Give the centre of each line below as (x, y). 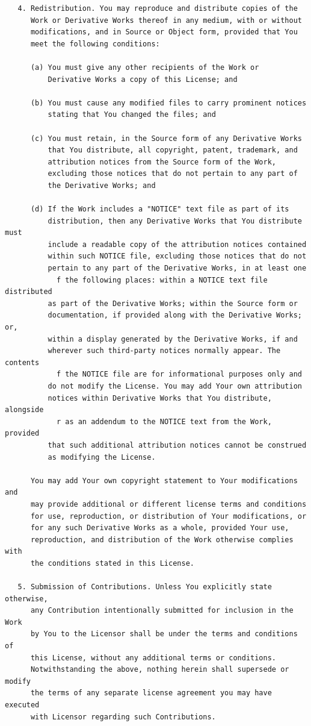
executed (22, 705)
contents (22, 362)
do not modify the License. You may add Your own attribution (175, 386)
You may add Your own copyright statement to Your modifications (164, 480)
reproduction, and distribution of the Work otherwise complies (162, 540)
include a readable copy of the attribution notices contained (177, 244)
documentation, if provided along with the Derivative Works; (175, 315)
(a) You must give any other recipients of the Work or (145, 67)
